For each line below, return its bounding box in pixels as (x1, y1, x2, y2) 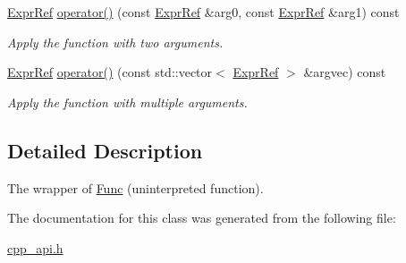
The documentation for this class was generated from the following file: (7, 208, 396, 227)
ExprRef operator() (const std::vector (7, 63, 213, 81)
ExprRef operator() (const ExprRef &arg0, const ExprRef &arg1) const (7, 3, 400, 21)
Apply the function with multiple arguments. (7, 92, 248, 111)
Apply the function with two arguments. (7, 32, 224, 51)
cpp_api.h (7, 238, 63, 257)
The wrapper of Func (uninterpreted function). (7, 178, 264, 197)
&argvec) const (303, 63, 386, 81)
